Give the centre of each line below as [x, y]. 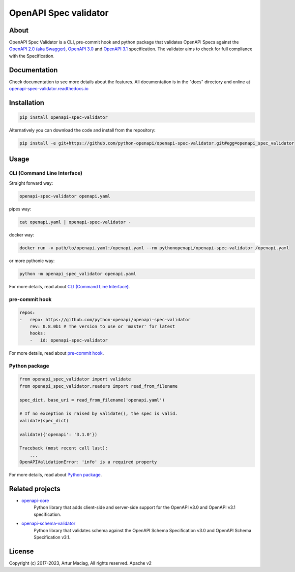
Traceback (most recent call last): [64, 448]
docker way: [22, 235]
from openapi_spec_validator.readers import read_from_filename [99, 386]
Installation [27, 103]
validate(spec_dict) [44, 421]
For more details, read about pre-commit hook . [57, 353]
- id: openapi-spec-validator [69, 340]
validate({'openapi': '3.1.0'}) [59, 434]
